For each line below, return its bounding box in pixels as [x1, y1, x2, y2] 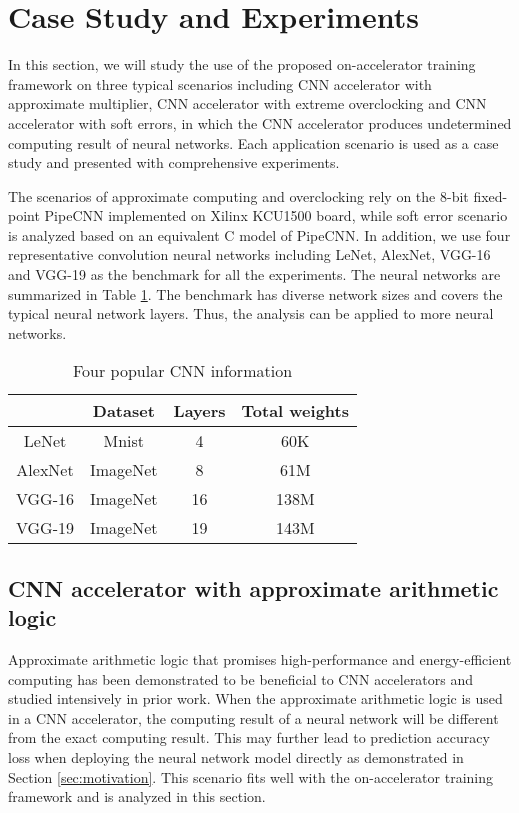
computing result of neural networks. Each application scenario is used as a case [8, 132, 499, 153]
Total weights [241, 399, 349, 423]
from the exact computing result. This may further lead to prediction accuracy [8, 727, 490, 748]
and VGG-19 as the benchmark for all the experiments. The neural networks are [8, 264, 501, 285]
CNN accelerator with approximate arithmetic [8, 572, 499, 603]
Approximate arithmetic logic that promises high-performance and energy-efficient [8, 649, 512, 670]
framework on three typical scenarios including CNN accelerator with [8, 73, 432, 94]
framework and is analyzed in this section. [8, 786, 266, 807]
